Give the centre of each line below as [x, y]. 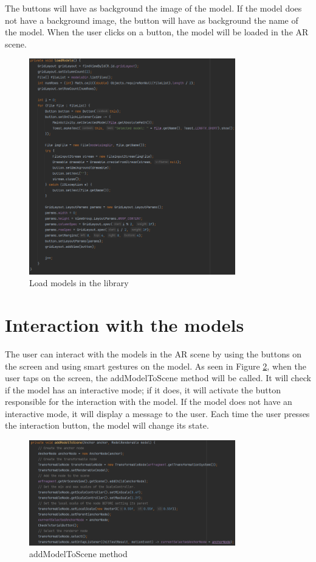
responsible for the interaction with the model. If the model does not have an [149, 402]
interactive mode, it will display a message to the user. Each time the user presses [157, 413]
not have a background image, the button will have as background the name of [152, 20]
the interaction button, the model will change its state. [107, 425]
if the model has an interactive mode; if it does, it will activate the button [143, 389]
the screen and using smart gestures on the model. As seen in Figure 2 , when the [156, 366]
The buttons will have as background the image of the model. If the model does [153, 8]
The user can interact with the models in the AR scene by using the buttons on [153, 353]
